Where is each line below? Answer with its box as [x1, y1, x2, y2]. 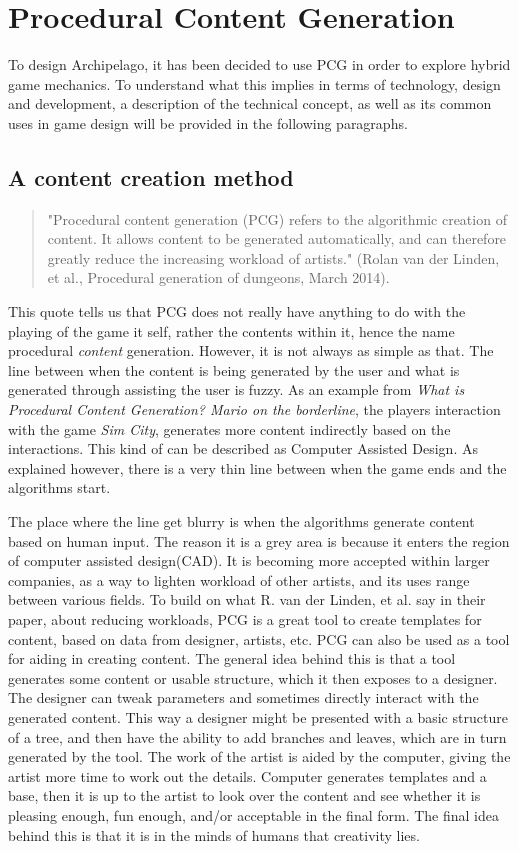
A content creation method [8, 161, 294, 192]
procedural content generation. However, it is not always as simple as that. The [8, 340, 494, 361]
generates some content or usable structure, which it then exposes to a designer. [8, 667, 498, 688]
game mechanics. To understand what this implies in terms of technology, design [8, 73, 501, 94]
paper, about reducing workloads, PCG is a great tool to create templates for [8, 608, 482, 629]
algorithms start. [8, 477, 111, 498]
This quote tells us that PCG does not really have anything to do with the [8, 301, 466, 322]
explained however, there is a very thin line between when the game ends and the [8, 457, 507, 478]
